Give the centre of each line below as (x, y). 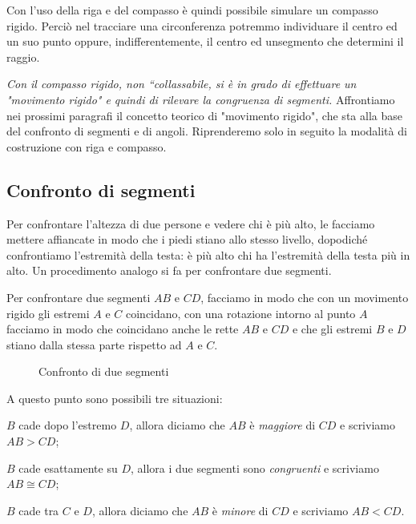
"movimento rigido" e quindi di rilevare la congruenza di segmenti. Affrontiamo (201, 99)
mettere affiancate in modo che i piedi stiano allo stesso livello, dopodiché (187, 239)
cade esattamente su (68, 468)
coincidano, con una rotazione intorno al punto (240, 313)
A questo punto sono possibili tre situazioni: (115, 398)
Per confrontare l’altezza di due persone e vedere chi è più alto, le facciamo (191, 223)
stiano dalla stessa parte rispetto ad (94, 344)
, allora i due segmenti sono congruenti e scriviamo (254, 468)
